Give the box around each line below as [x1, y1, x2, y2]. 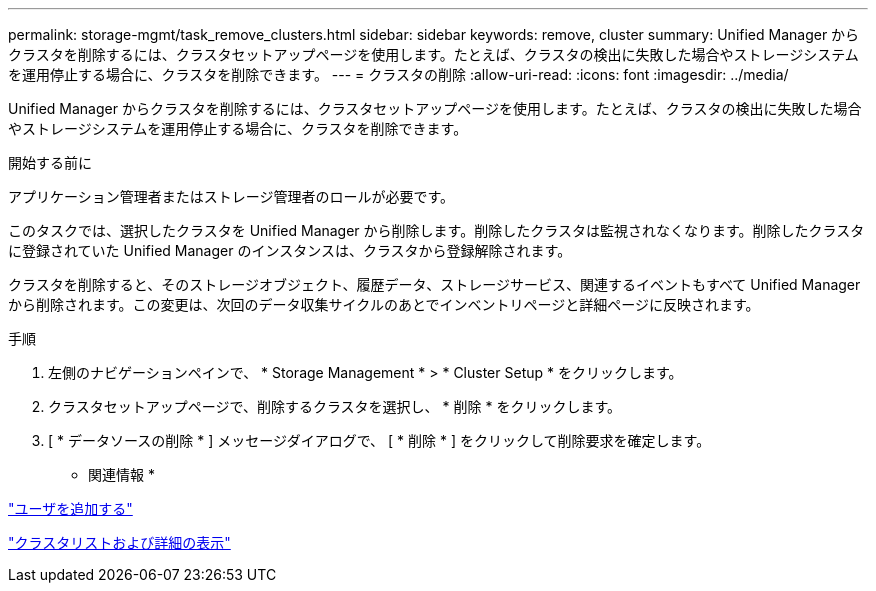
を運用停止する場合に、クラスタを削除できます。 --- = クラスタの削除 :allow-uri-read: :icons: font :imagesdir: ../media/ [8, 66, 789, 83]
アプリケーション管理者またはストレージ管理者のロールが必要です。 [8, 188, 455, 205]
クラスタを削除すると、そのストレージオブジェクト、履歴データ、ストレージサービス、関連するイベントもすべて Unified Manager [8, 276, 861, 293]
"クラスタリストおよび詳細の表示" [8, 534, 231, 551]
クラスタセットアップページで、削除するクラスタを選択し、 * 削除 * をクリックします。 [48, 398, 621, 415]
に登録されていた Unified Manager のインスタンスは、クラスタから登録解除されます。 [8, 242, 572, 259]
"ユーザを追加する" [8, 500, 133, 517]
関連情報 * [88, 466, 155, 483]
